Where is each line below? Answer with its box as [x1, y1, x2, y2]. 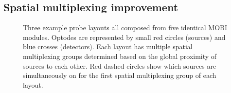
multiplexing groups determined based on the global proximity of [23, 51, 217, 61]
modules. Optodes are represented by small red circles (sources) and [23, 32, 226, 42]
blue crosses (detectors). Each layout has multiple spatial [23, 41, 193, 52]
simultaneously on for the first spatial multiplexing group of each [23, 70, 216, 80]
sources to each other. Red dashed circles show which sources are [23, 60, 216, 71]
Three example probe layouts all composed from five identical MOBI [23, 22, 228, 33]
